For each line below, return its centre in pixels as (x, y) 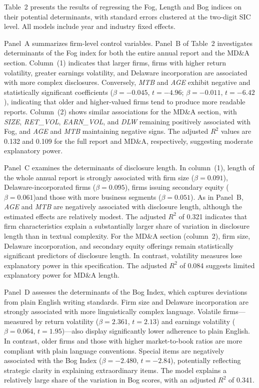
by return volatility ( (67, 321)
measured (18, 321)
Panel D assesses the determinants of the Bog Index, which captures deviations (126, 292)
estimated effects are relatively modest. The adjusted (85, 216)
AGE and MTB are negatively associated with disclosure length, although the (123, 206)
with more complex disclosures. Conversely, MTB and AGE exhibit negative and (127, 82)
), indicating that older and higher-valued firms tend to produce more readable (125, 102)
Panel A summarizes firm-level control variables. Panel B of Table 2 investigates (128, 43)
